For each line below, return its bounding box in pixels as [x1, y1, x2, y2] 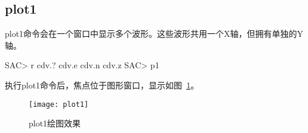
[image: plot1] [29, 100, 89, 109]
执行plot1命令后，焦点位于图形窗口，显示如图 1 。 [5, 78, 199, 91]
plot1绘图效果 [29, 117, 81, 129]
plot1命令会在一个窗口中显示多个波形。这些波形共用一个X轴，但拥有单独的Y [5, 27, 304, 40]
